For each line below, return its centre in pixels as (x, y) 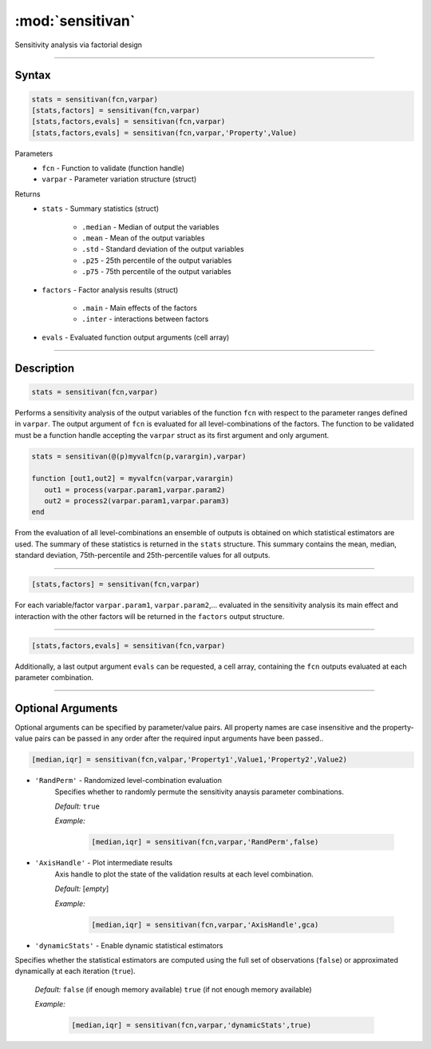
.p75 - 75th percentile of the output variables (156, 272)
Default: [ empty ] (82, 889)
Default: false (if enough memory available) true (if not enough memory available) (173, 989)
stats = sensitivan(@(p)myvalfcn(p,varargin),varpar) (139, 456)
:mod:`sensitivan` (75, 21)
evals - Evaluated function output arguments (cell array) (136, 337)
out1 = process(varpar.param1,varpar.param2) (135, 490)
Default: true (77, 806)
